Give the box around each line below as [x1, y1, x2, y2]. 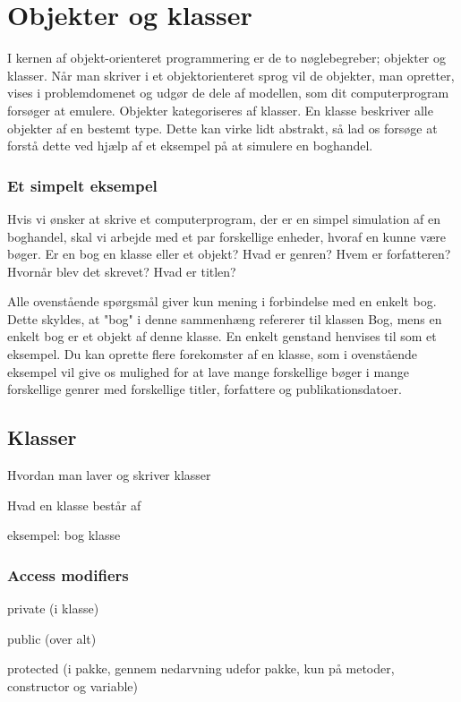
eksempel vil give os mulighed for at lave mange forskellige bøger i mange [7, 362, 410, 381]
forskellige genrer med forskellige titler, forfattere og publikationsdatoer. [7, 380, 402, 398]
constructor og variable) [7, 676, 139, 695]
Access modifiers [7, 563, 129, 586]
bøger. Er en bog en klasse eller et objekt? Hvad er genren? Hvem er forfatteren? [7, 244, 451, 263]
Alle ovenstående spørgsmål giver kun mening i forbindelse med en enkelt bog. [7, 292, 437, 311]
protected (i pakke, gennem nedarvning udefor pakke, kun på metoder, [7, 659, 395, 678]
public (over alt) [7, 629, 97, 647]
